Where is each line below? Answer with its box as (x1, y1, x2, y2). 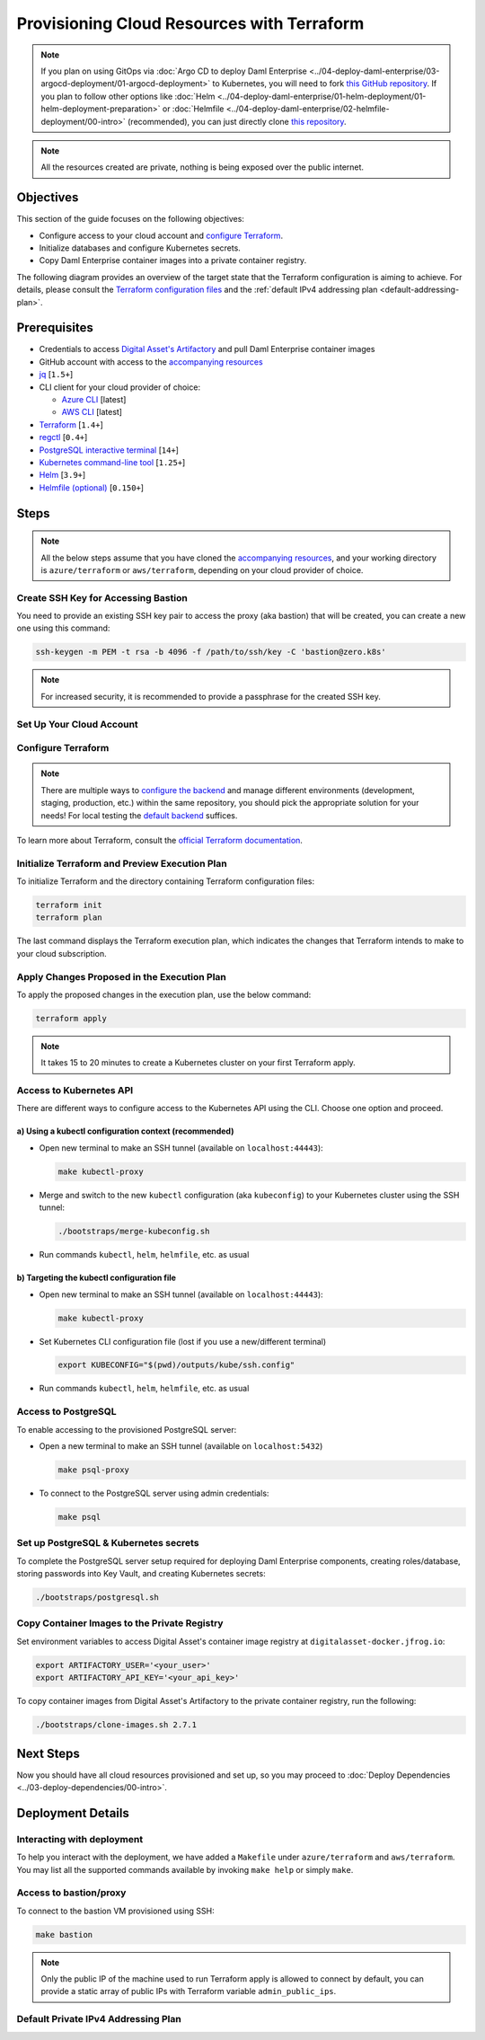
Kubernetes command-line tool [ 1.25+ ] (39, 456, 186, 467)
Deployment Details (16, 1806, 129, 1821)
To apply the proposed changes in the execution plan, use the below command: (16, 989, 312, 1000)
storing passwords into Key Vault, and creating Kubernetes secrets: (16, 1568, 266, 1579)
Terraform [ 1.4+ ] (39, 419, 103, 430)
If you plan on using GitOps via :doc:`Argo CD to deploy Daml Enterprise (40, 66, 307, 76)
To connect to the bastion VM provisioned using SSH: (16, 1905, 215, 1916)
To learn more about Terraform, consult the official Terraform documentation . (16, 835, 303, 845)
